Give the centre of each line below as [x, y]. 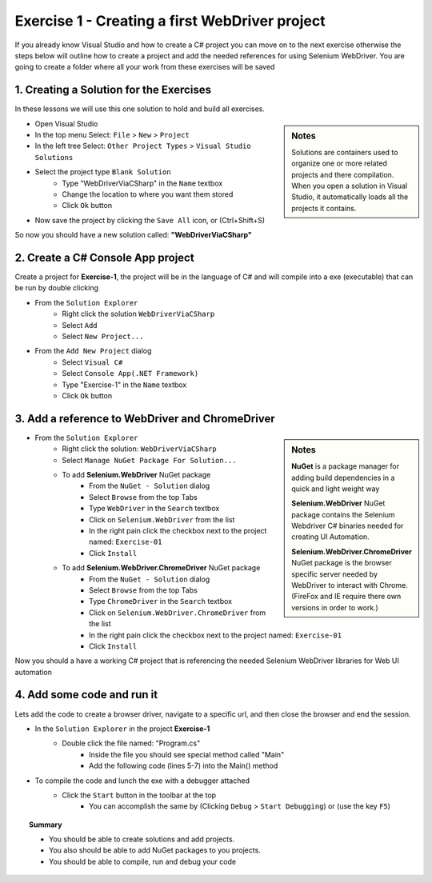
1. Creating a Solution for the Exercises [113, 90]
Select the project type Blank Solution [103, 172]
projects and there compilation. [343, 174]
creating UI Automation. [330, 537]
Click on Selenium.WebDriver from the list [162, 519]
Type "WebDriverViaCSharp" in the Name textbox [142, 183]
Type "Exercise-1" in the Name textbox [124, 385]
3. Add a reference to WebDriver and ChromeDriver [145, 419]
